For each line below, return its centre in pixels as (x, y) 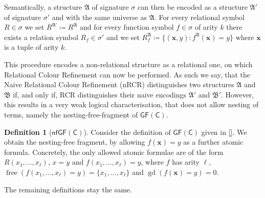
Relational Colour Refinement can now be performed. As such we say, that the (127, 74)
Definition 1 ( (28, 132)
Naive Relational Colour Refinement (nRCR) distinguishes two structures (119, 84)
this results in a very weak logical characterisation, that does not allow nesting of (131, 104)
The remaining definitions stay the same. (68, 189)
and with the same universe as (100, 17)
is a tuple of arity (31, 47)
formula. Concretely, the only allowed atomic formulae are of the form (114, 152)
